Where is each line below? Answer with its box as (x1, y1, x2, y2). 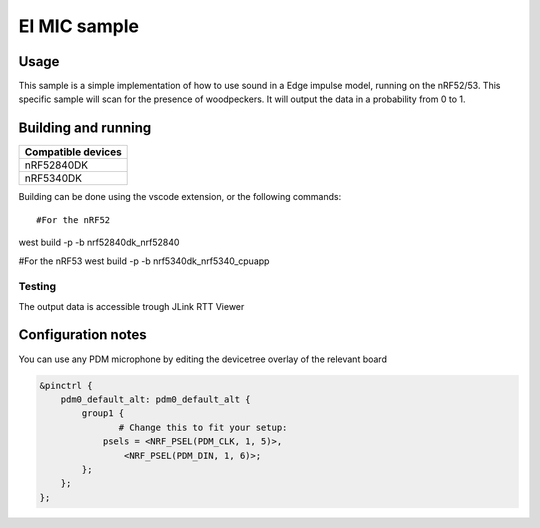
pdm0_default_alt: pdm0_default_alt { (60, 393, 251, 405)
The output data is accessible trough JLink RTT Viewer (18, 300, 245, 312)
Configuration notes (18, 326, 147, 344)
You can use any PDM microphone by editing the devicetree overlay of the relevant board (18, 353, 387, 365)
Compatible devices (24, 145, 122, 159)
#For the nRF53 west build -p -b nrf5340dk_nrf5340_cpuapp (18, 255, 270, 267)
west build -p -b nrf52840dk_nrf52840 (18, 236, 180, 249)
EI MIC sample (18, 15, 140, 37)
